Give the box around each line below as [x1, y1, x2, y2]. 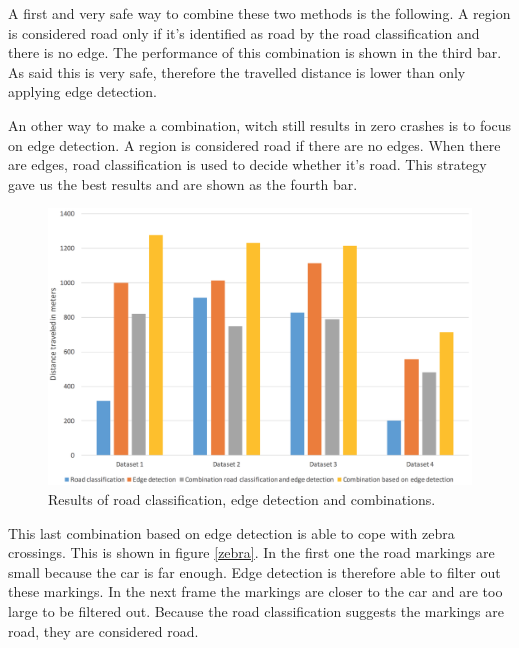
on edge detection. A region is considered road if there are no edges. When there [8, 134, 501, 155]
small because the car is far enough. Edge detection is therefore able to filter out [8, 561, 501, 582]
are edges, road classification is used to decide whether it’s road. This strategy [8, 154, 487, 175]
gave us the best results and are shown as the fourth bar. [8, 173, 358, 194]
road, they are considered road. [8, 620, 199, 641]
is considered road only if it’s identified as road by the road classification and [8, 22, 480, 43]
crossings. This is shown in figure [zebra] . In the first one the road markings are [8, 542, 495, 563]
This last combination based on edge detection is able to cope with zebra [8, 522, 455, 543]
